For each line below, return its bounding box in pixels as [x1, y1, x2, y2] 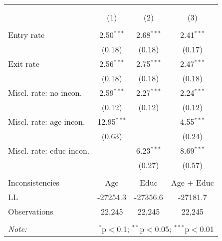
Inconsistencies [8, 177, 59, 188]
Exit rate [8, 58, 39, 69]
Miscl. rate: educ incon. [8, 145, 90, 156]
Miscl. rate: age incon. [8, 116, 85, 127]
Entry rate [8, 29, 45, 40]
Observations [8, 206, 53, 217]
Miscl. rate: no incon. [8, 87, 82, 98]
